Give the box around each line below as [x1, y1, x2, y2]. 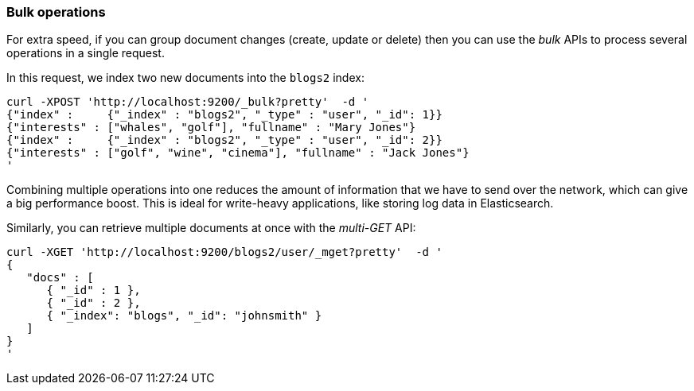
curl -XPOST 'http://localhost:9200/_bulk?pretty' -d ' [6, 95, 369, 109]
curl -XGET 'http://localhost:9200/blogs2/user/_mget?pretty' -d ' [6, 246, 443, 259]
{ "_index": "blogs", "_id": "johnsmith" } [46, 309, 322, 323]
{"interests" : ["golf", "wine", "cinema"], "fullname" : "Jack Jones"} [6, 146, 470, 160]
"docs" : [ [26, 271, 94, 285]
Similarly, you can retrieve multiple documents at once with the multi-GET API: [6, 221, 416, 235]
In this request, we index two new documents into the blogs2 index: [6, 71, 365, 85]
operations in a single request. [6, 46, 165, 60]
